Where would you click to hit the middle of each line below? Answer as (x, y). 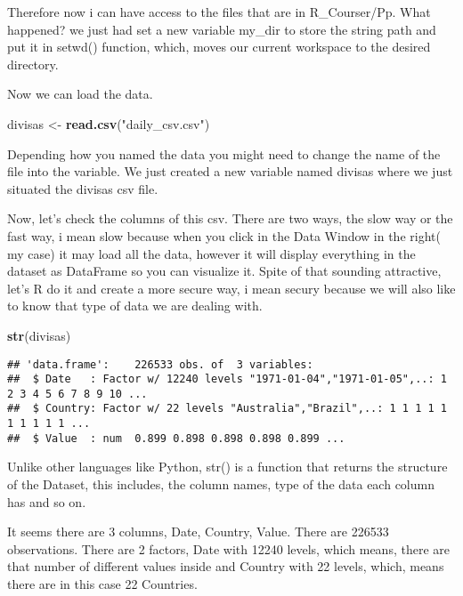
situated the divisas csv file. (83, 188)
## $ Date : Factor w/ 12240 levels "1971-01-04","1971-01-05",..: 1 (227, 379)
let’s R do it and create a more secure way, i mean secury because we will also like (231, 288)
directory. (33, 64)
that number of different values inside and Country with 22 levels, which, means (226, 566)
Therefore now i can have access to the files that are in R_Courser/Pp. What (219, 12)
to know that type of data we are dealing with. (135, 306)
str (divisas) (39, 335)
